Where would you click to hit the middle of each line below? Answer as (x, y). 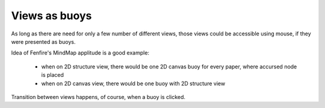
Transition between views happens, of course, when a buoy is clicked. (98, 97)
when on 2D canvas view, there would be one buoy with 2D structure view (133, 83)
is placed (53, 75)
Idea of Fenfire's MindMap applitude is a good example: (80, 53)
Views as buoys (51, 16)
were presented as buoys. (43, 41)
